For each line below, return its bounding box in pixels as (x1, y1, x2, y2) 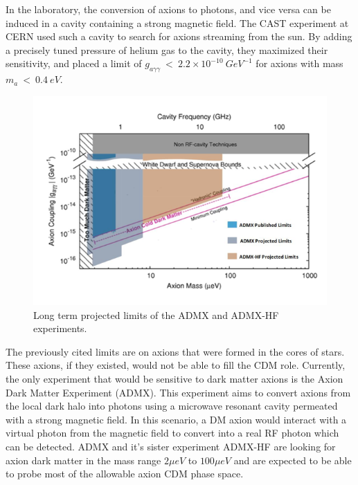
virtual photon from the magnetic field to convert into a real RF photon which (6, 425, 339, 440)
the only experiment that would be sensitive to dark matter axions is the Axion (6, 371, 343, 385)
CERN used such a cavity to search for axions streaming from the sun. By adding (6, 29, 352, 44)
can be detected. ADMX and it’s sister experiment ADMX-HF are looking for (6, 439, 336, 453)
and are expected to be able (233, 452, 352, 467)
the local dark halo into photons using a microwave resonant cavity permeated (6, 399, 338, 413)
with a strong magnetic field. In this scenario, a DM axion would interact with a (6, 412, 347, 426)
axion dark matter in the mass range (6, 452, 161, 467)
